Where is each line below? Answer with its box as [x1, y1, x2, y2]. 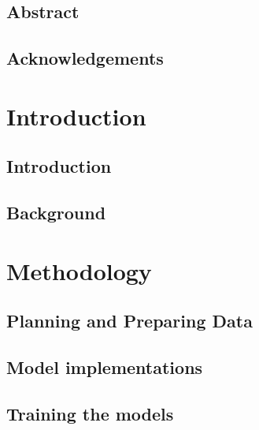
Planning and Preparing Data [6, 308, 253, 333]
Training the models [6, 401, 174, 425]
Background [6, 200, 106, 225]
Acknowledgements [6, 46, 164, 70]
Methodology [6, 254, 152, 286]
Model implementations [6, 355, 203, 380]
